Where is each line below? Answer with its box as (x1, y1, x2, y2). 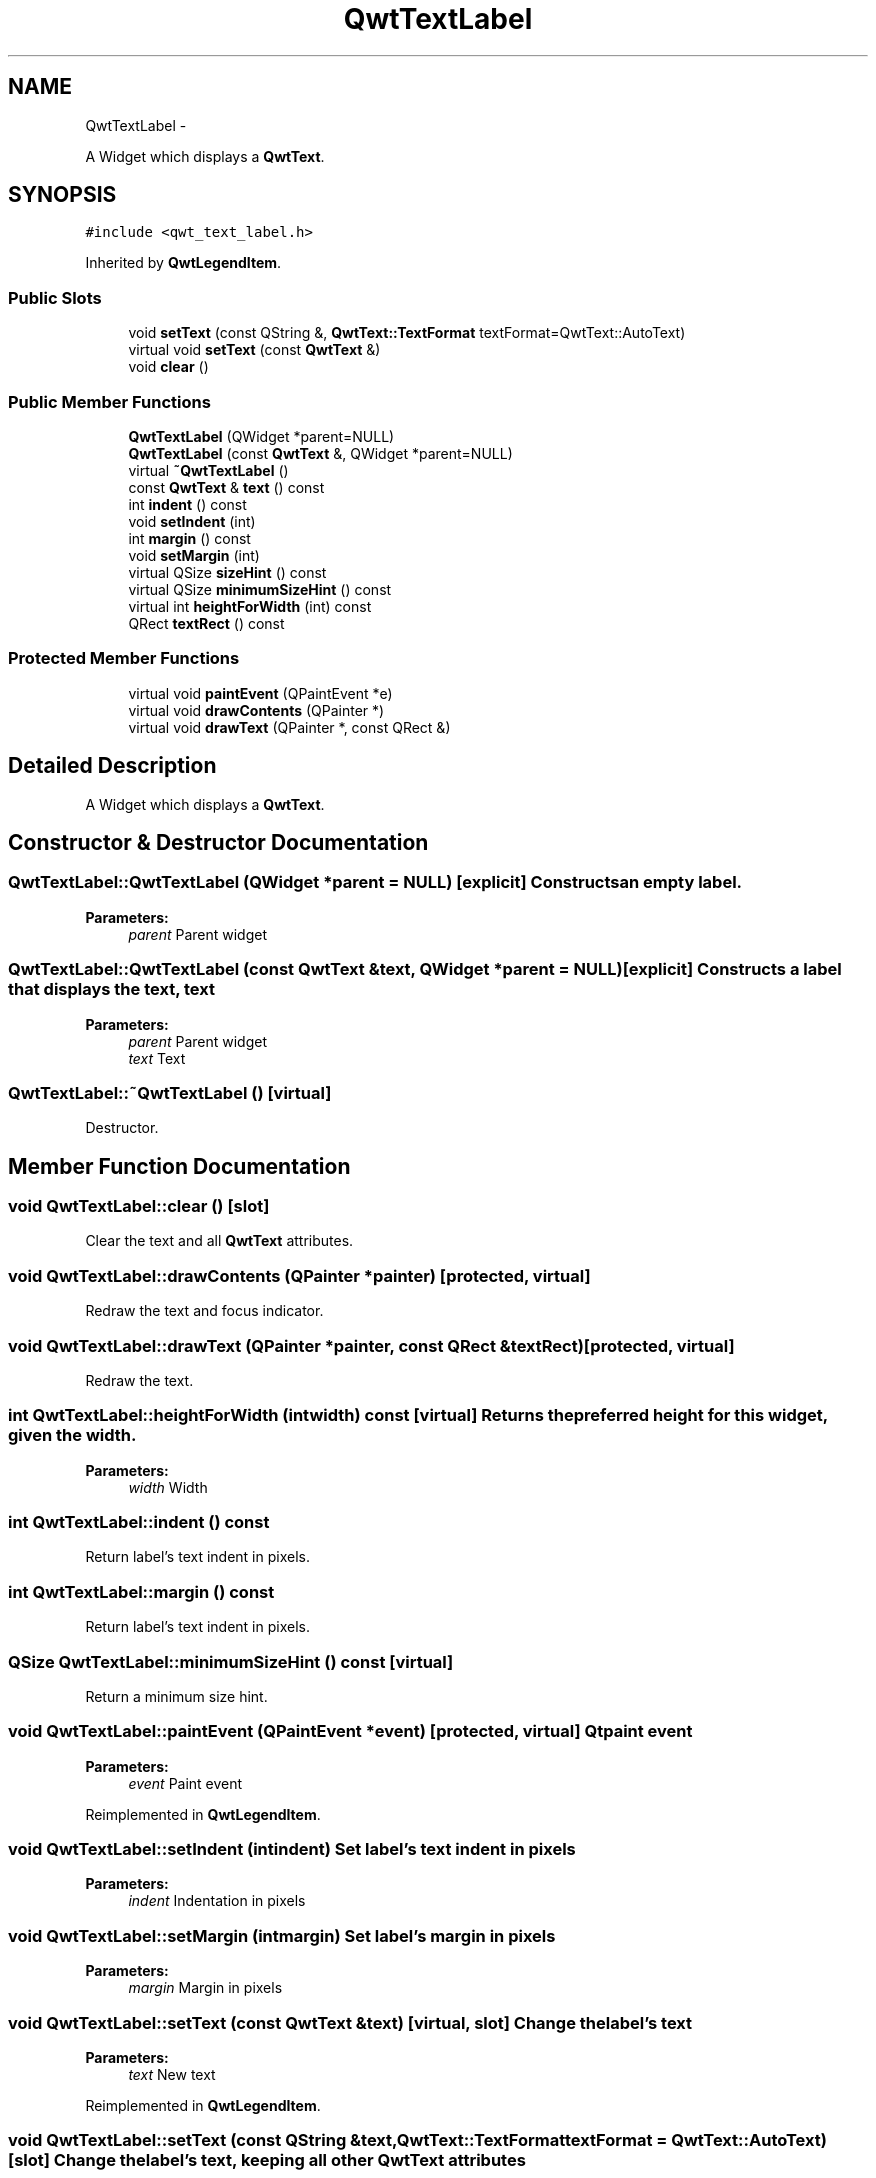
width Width (128, 1478, 208, 1496)
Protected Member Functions (8, 648, 240, 669)
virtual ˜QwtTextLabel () (128, 461, 289, 479)
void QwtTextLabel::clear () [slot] (8, 1196, 270, 1217)
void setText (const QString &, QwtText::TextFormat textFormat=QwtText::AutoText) (128, 324, 686, 342)
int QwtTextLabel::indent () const (8, 1512, 270, 1533)
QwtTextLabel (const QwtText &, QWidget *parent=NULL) (128, 444, 513, 462)
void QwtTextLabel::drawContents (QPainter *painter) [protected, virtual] (8, 1265, 591, 1286)
